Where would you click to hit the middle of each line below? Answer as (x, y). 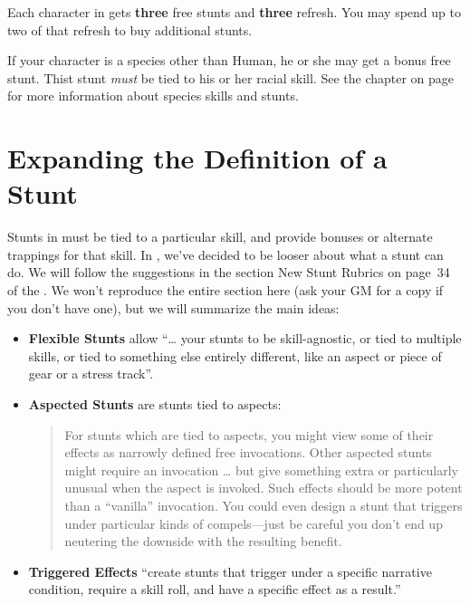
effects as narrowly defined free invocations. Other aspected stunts (248, 452)
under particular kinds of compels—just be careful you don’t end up (254, 523)
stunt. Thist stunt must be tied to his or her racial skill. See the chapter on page (231, 77)
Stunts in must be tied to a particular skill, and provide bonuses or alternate (220, 237)
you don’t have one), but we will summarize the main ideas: (173, 307)
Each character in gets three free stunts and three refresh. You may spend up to (234, 12)
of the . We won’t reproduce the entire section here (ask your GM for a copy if (225, 290)
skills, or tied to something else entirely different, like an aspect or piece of (235, 355)
